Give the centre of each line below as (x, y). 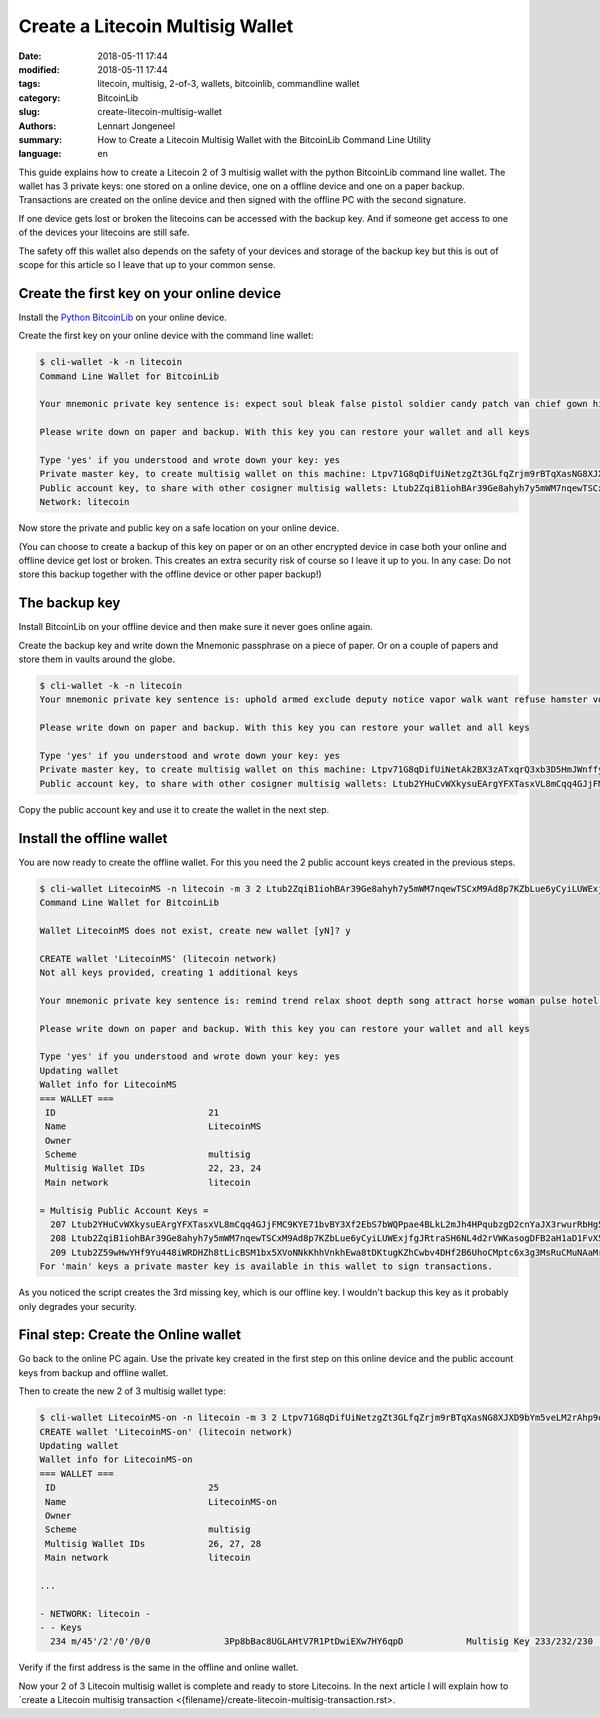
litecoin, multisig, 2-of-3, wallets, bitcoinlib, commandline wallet (228, 84)
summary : (40, 139)
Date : (30, 56)
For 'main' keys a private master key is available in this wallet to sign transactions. (266, 1266)
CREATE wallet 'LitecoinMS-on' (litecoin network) (166, 1431)
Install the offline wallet (93, 838)
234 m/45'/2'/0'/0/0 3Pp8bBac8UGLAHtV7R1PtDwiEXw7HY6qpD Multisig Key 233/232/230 (322, 1641)
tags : (29, 84)
